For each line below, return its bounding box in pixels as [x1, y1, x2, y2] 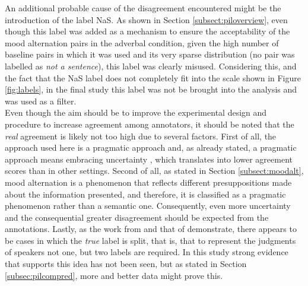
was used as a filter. [5, 94, 77, 107]
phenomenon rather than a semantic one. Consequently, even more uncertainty [5, 199, 291, 212]
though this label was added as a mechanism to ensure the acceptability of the [5, 25, 290, 37]
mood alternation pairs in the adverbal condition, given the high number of [5, 36, 279, 49]
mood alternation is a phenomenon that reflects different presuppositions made [5, 176, 292, 188]
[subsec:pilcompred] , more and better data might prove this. [5, 269, 223, 281]
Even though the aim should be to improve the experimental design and [5, 106, 267, 119]
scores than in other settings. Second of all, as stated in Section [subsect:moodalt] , [5, 164, 304, 177]
